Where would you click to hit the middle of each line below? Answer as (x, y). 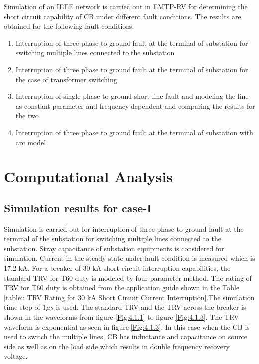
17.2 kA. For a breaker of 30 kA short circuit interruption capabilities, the (117, 268)
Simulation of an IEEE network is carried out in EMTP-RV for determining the (126, 6)
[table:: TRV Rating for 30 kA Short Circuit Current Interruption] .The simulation (129, 297)
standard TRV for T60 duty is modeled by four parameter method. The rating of (128, 277)
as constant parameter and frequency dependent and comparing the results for (135, 105)
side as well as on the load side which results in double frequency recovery (117, 346)
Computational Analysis (89, 176)
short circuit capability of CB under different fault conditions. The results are (123, 16)
